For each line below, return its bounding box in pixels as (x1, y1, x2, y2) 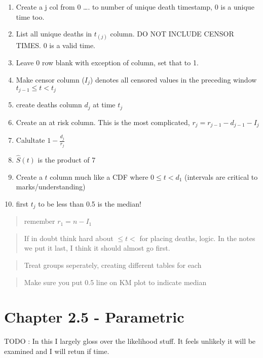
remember (24, 216, 55, 226)
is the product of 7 (37, 154, 96, 165)
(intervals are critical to (184, 171, 258, 182)
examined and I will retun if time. (4, 345, 109, 356)
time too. (16, 11, 45, 22)
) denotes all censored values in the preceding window (90, 74, 257, 85)
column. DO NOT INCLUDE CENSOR (110, 28, 234, 39)
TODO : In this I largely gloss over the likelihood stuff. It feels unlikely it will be (4, 336, 256, 346)
